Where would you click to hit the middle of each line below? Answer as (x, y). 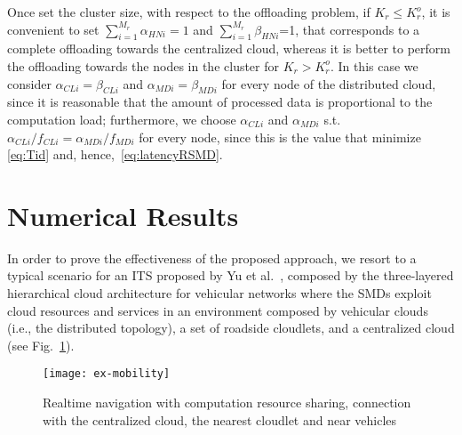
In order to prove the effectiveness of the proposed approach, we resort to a (212, 258)
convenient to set (53, 29)
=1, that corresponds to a (350, 29)
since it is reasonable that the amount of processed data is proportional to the (220, 102)
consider (29, 83)
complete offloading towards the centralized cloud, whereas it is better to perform (229, 48)
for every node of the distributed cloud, (329, 83)
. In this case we (374, 65)
